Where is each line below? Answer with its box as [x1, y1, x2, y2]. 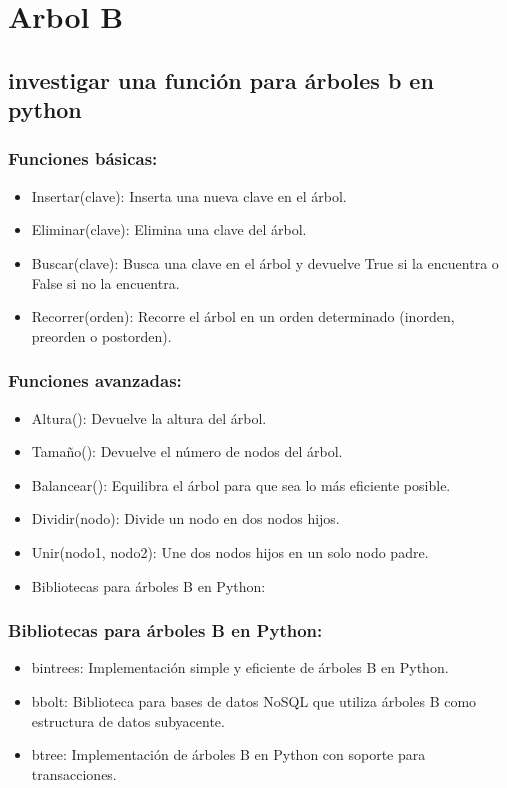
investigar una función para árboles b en [8, 64, 434, 95]
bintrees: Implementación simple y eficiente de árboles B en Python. [31, 657, 449, 678]
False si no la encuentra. [31, 272, 180, 293]
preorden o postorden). [31, 325, 172, 346]
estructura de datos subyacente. [31, 710, 225, 731]
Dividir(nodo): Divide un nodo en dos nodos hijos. [31, 508, 340, 529]
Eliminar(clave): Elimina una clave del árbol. [31, 219, 307, 240]
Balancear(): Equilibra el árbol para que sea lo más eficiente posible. [31, 474, 451, 495]
